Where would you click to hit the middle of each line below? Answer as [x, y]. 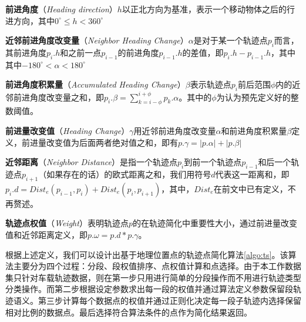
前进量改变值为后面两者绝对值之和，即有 [100, 142]
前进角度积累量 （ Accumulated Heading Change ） [95, 84]
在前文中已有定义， [250, 188]
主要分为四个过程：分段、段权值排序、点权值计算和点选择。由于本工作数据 [157, 266]
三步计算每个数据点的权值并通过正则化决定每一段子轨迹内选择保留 [174, 300]
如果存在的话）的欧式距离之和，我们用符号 [129, 174]
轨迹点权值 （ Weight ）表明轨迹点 [67, 223]
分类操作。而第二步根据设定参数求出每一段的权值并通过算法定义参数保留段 [149, 289]
